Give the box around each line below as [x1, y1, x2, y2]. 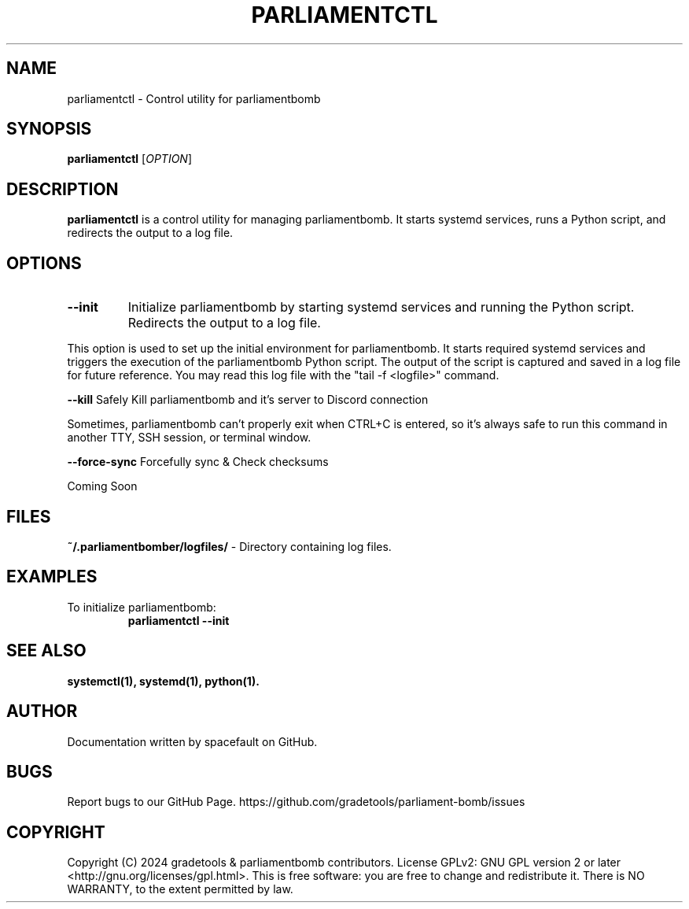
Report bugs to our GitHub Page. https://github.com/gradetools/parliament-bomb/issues [67, 795, 525, 809]
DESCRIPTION [6, 179, 119, 199]
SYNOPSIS [6, 119, 92, 139]
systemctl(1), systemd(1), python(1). [67, 674, 260, 688]
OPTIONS [6, 253, 82, 273]
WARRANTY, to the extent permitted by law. [67, 882, 293, 896]
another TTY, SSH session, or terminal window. [67, 430, 311, 445]
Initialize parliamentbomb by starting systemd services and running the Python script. [127, 299, 635, 316]
